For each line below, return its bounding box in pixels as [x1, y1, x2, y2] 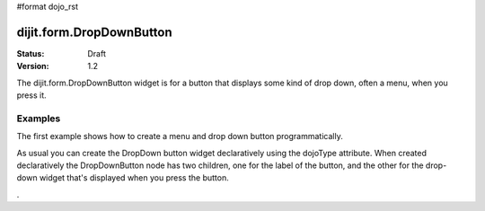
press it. [16, 90, 47, 101]
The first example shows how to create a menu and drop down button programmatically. [16, 131, 343, 142]
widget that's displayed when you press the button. [39, 172, 229, 183]
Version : [16, 61, 49, 72]
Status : [16, 48, 45, 58]
